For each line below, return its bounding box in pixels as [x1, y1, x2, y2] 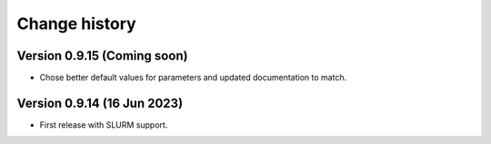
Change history [16, 14, 136, 34]
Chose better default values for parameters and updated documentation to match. [39, 72, 347, 83]
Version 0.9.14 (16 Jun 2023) [16, 95, 184, 110]
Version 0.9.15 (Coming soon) [16, 48, 188, 63]
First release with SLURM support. [39, 119, 168, 130]
